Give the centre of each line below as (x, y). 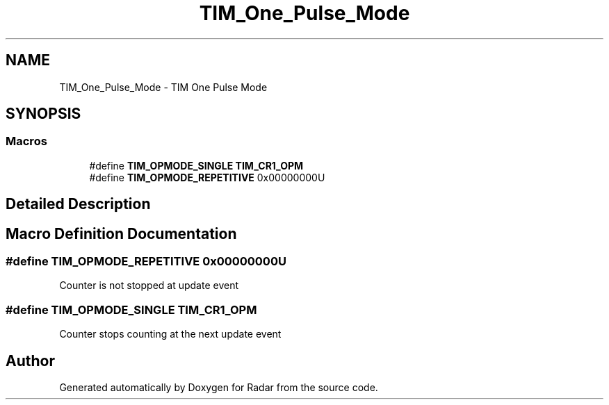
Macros (26, 141)
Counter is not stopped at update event (149, 286)
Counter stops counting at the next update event (170, 334)
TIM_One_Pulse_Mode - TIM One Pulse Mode (163, 87)
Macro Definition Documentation (121, 233)
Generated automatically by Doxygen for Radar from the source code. (219, 388)
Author (30, 361)
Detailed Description (78, 204)
